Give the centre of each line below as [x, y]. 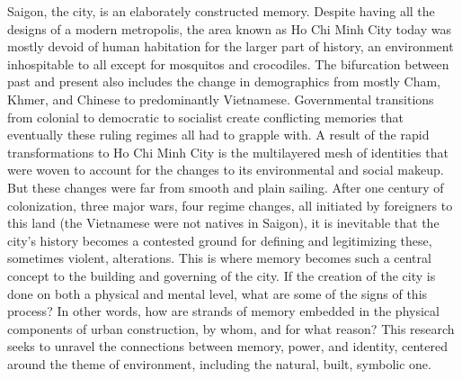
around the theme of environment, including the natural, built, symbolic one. [219, 363]
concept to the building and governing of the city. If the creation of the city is [222, 275]
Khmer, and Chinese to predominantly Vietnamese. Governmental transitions [221, 99]
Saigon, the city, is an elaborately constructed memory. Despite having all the [221, 11]
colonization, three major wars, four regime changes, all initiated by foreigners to [230, 205]
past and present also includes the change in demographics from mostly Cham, [224, 81]
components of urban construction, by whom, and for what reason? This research [231, 328]
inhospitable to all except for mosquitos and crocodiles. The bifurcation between [228, 63]
